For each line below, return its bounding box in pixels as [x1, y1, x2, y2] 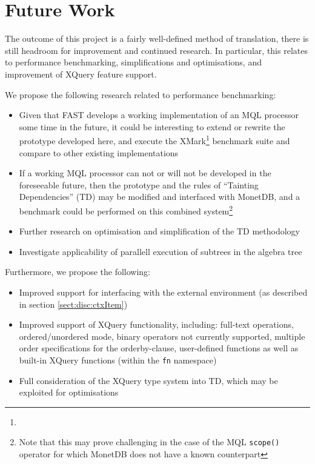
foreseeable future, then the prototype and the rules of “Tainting [19, 178, 259, 191]
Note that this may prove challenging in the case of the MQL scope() [19, 436, 280, 448]
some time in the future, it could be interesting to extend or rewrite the [19, 120, 285, 133]
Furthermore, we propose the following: [5, 265, 151, 278]
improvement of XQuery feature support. [5, 67, 157, 80]
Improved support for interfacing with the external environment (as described [19, 285, 308, 298]
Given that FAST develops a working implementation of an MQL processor [19, 108, 299, 121]
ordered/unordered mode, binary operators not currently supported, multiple [19, 330, 305, 342]
